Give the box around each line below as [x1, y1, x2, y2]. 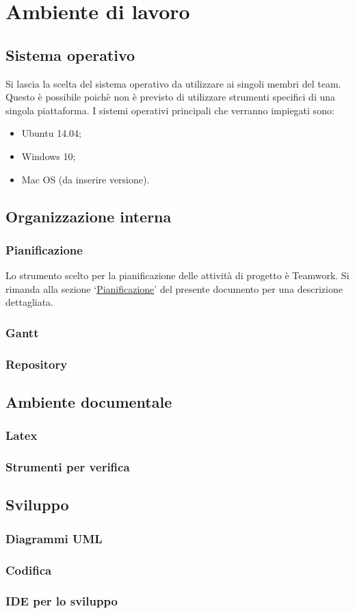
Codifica [5, 561, 52, 578]
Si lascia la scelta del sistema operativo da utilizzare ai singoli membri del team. [5, 76, 341, 90]
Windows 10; [21, 148, 76, 163]
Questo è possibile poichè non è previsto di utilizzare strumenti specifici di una [5, 90, 336, 104]
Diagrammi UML [5, 530, 103, 547]
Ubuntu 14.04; [21, 126, 81, 140]
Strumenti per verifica [5, 458, 130, 475]
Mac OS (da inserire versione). [21, 172, 150, 186]
